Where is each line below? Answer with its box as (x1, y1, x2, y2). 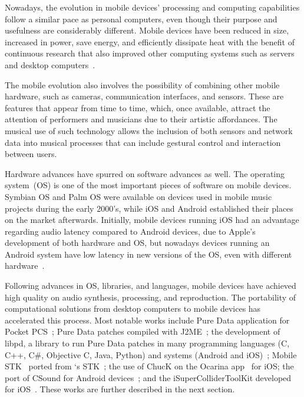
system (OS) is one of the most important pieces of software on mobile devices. (5, 179, 292, 191)
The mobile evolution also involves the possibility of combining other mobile (5, 78, 280, 91)
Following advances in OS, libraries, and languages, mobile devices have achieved (5, 279, 296, 292)
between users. (5, 148, 57, 160)
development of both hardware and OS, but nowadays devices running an (5, 236, 270, 249)
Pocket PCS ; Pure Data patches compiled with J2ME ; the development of (5, 325, 280, 338)
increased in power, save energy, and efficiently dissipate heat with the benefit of (5, 35, 295, 48)
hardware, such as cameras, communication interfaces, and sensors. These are (5, 90, 284, 102)
